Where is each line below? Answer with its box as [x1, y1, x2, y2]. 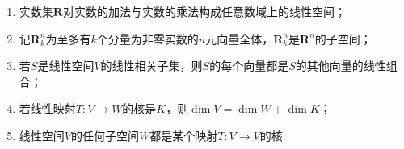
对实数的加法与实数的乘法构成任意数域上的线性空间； [62, 3, 346, 19]
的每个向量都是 [209, 57, 289, 74]
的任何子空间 [70, 126, 139, 143]
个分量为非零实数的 [96, 30, 199, 47]
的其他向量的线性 [295, 57, 386, 74]
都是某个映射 [149, 126, 218, 143]
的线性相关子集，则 [100, 57, 203, 74]
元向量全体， [205, 30, 274, 47]
